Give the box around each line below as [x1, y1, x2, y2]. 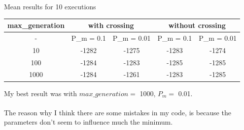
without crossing [168, 20, 226, 30]
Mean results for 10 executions [4, 1, 96, 11]
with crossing [88, 20, 134, 30]
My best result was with [4, 88, 77, 98]
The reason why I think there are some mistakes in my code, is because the [4, 107, 231, 117]
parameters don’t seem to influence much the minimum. [4, 117, 173, 127]
